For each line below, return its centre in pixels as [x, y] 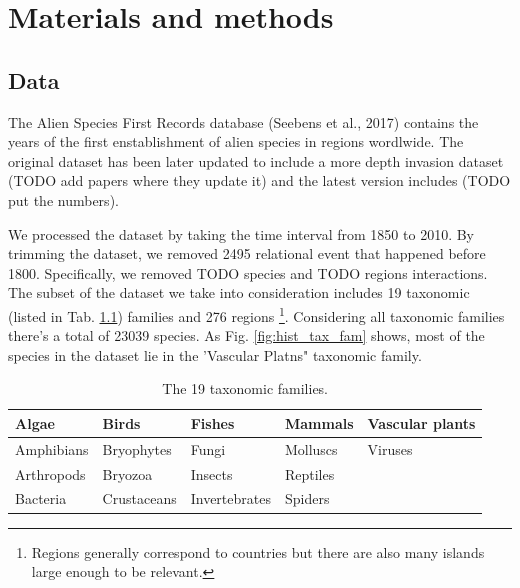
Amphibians [52, 448]
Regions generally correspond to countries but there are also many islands [258, 551]
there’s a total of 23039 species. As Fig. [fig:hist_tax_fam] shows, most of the [246, 335]
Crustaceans [139, 498]
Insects [211, 473]
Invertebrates [230, 498]
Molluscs [311, 448]
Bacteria [41, 498]
